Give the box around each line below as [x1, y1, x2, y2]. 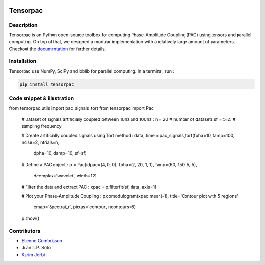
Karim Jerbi [21, 251, 45, 258]
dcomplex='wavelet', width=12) [33, 173, 97, 179]
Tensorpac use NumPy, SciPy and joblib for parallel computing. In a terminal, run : [9, 68, 175, 74]
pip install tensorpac [19, 81, 74, 87]
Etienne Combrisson [21, 237, 62, 243]
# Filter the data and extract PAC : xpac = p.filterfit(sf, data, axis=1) [21, 184, 157, 190]
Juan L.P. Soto [21, 245, 51, 251]
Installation [9, 58, 37, 65]
